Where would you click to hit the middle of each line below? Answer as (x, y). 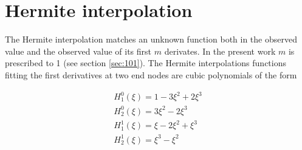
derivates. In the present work (220, 51)
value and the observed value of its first (78, 51)
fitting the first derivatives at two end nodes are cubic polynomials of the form (151, 74)
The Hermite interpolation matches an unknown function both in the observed (151, 39)
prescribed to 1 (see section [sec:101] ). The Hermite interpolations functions (146, 63)
